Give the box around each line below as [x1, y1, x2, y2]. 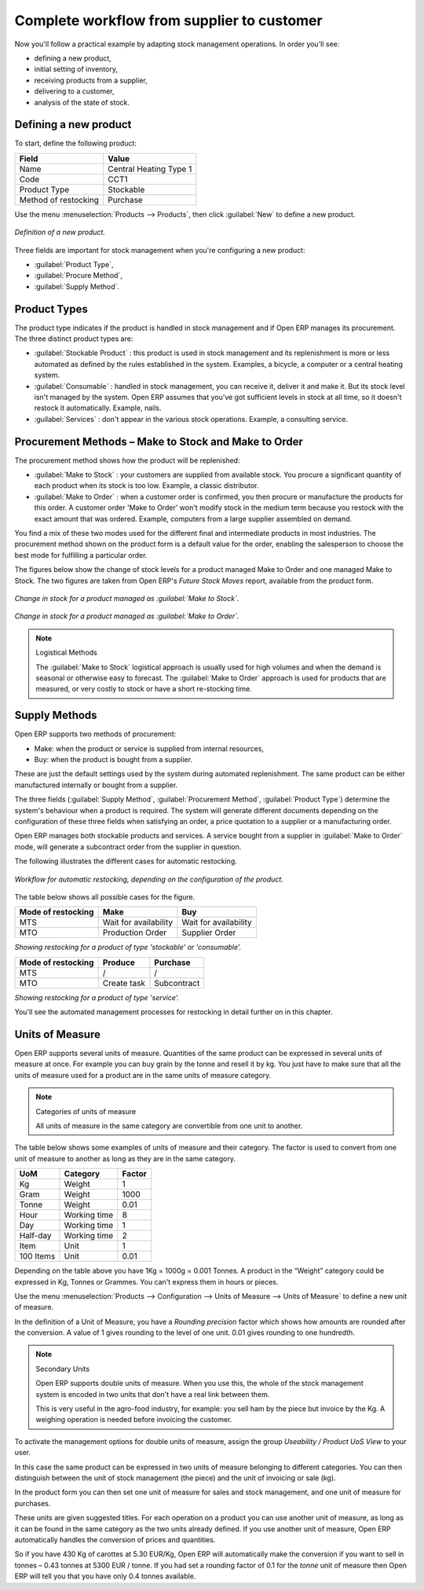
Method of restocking [19, 194, 100, 205]
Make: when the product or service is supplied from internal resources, [34, 743, 265, 753]
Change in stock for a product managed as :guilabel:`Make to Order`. [14, 611, 239, 621]
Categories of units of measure [35, 1106, 137, 1116]
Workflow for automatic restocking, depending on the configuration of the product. [14, 874, 284, 884]
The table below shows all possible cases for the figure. [14, 892, 196, 901]
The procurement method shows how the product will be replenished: [14, 456, 240, 465]
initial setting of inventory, [34, 64, 118, 74]
